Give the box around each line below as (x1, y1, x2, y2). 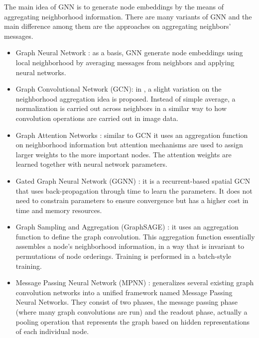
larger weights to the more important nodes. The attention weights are (15, 149, 232, 159)
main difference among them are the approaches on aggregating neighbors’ (4, 21, 231, 31)
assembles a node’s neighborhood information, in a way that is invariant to (15, 241, 245, 251)
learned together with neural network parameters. (15, 159, 167, 169)
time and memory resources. (15, 205, 102, 215)
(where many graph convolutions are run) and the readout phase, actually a (15, 307, 248, 317)
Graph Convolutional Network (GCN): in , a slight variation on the (15, 84, 222, 94)
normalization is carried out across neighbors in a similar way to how (15, 103, 227, 113)
